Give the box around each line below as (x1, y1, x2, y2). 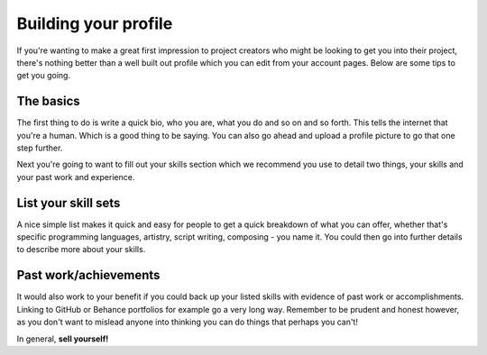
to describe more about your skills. (16, 244, 146, 255)
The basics (16, 94, 80, 109)
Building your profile (16, 14, 173, 33)
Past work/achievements (16, 268, 161, 283)
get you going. (16, 70, 71, 81)
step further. (16, 142, 63, 153)
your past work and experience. (16, 171, 135, 182)
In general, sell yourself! (16, 333, 109, 344)
